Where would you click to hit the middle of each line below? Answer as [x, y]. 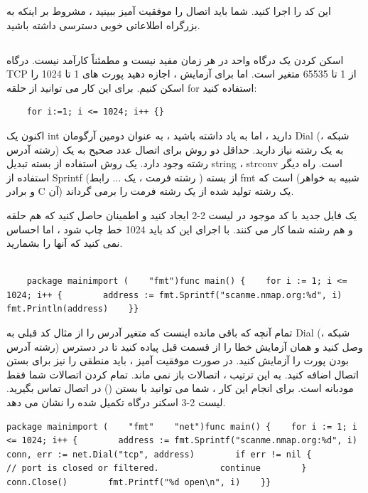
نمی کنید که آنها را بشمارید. [65, 243]
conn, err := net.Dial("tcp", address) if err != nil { [159, 454]
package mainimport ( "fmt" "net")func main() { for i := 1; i [182, 426]
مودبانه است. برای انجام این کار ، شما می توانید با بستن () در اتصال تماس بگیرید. [180, 388]
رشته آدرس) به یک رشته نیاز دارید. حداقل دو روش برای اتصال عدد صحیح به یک [175, 149]
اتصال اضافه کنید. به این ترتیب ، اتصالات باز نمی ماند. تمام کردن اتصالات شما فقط [183, 374]
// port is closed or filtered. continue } [157, 468]
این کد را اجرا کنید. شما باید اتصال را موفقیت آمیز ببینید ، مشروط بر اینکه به [169, 11]
